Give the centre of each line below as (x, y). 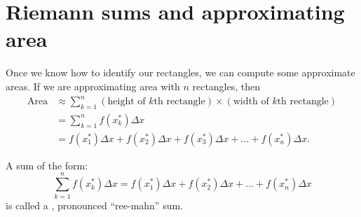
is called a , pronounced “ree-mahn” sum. (94, 205)
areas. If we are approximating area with (93, 86)
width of (251, 102)
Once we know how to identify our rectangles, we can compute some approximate (180, 72)
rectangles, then (226, 86)
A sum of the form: (47, 165)
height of (127, 102)
